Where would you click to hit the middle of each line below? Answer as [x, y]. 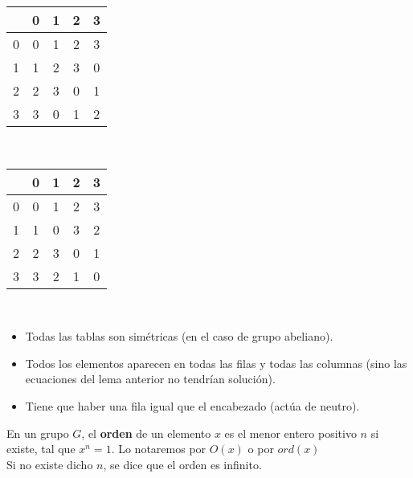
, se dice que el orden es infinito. [182, 464]
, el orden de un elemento [146, 433]
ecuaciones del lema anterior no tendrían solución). [150, 379]
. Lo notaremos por [159, 449]
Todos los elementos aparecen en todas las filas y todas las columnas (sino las [216, 363]
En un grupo [38, 433]
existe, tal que [41, 449]
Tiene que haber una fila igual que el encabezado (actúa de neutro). [192, 405]
